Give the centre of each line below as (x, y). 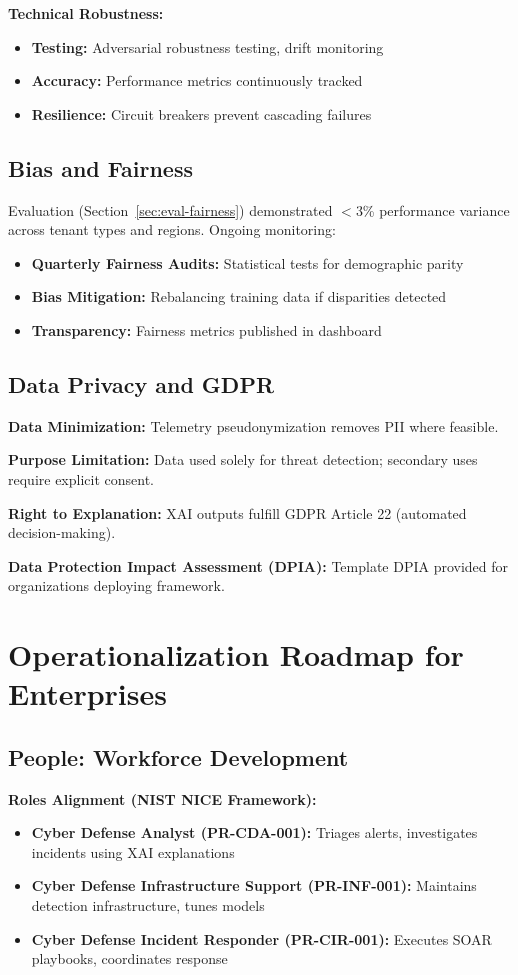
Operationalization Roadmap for (236, 654)
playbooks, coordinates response (129, 958)
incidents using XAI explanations (133, 851)
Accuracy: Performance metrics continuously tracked (197, 80)
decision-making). (62, 532)
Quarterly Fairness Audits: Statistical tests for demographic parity (247, 262)
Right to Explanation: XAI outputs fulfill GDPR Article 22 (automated (237, 512)
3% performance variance (432, 209)
